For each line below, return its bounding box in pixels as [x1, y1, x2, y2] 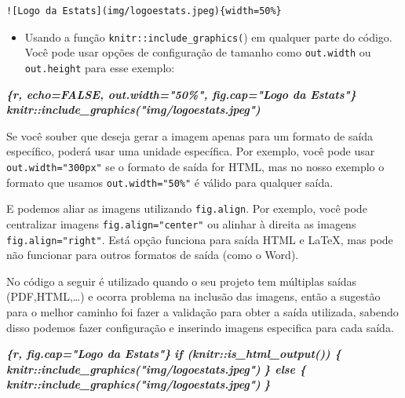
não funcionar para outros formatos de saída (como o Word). [6, 246, 299, 263]
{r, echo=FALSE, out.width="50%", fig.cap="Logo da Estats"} [6, 86, 356, 102]
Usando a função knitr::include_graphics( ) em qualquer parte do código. [24, 28, 392, 45]
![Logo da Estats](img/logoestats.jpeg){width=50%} [6, 5, 282, 16]
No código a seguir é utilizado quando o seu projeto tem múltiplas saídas [6, 272, 357, 289]
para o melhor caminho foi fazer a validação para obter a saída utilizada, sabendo [6, 304, 399, 319]
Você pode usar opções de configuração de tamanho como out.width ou [24, 44, 371, 60]
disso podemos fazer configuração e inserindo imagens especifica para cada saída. [6, 319, 394, 335]
